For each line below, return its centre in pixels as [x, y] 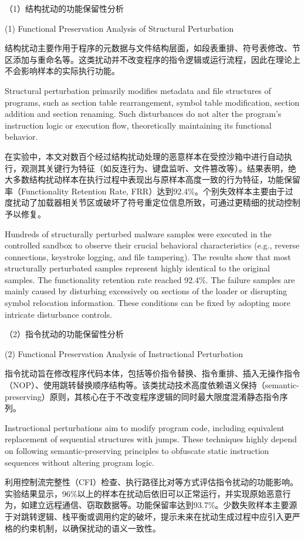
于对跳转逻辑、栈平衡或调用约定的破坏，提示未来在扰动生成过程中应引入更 [148, 516]
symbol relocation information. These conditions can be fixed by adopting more [148, 303]
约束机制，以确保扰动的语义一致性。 [91, 528]
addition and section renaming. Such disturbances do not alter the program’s [143, 114]
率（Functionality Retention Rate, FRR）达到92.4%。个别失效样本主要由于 [145, 191]
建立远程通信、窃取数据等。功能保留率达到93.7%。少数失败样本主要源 [163, 505]
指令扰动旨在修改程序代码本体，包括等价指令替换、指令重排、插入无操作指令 [152, 373]
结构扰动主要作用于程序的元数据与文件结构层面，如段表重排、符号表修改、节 [152, 48]
